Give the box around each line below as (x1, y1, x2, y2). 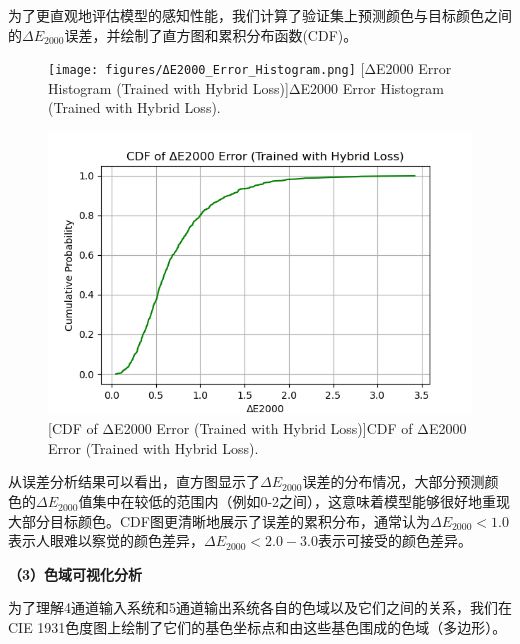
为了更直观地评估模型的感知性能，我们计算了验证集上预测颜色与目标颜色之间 (8, 5, 512, 25)
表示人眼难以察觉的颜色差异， (8, 530, 204, 551)
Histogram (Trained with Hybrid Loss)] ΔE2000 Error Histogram (48, 77, 444, 98)
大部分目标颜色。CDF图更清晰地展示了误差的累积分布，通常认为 (8, 510, 430, 531)
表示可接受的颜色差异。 (317, 530, 472, 551)
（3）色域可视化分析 (8, 563, 143, 584)
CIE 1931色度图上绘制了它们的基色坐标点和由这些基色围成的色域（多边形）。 (8, 617, 507, 638)
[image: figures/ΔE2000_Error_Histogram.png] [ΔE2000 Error (48, 58, 452, 79)
